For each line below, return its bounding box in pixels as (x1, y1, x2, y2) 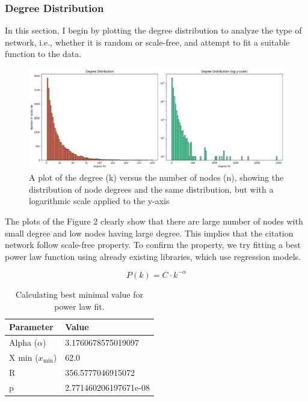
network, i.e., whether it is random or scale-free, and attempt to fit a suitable (5, 35, 290, 48)
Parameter (9, 321, 54, 333)
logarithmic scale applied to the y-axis (29, 194, 170, 207)
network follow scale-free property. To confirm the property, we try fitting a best (5, 238, 301, 251)
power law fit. (54, 300, 105, 312)
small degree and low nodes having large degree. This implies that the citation (5, 226, 294, 239)
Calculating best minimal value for (15, 288, 144, 300)
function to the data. (5, 47, 82, 60)
